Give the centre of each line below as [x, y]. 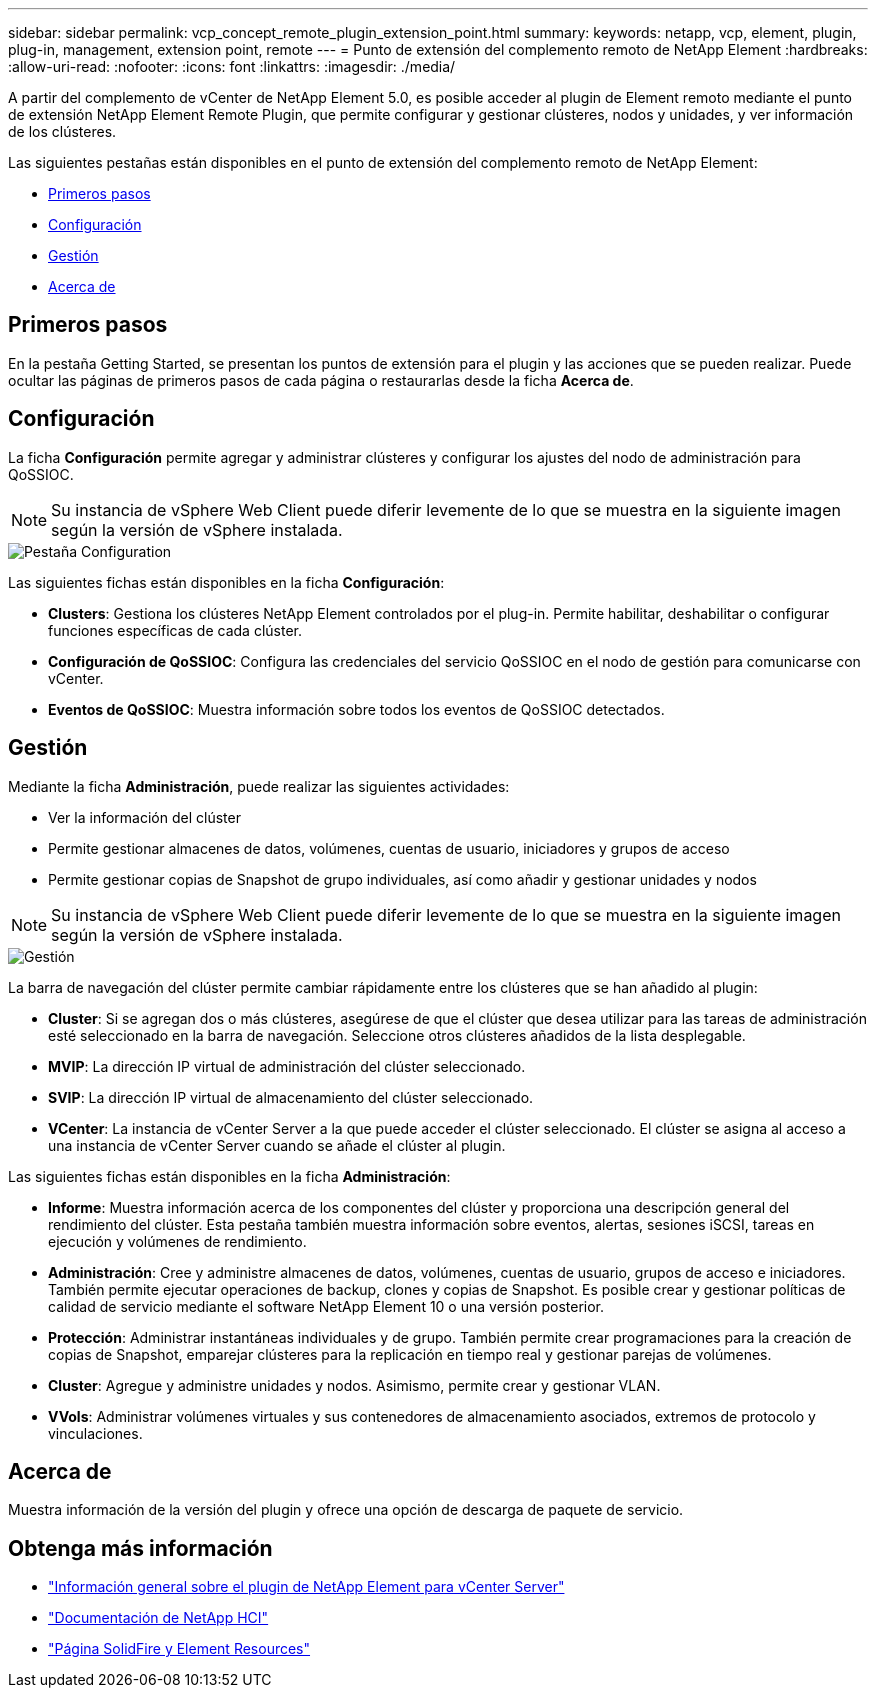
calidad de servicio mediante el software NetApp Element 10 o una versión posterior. [326, 1306]
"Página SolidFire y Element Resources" [179, 1649]
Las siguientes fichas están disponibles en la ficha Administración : [229, 1176]
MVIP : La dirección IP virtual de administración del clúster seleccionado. [287, 1066]
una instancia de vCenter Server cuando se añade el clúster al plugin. [277, 1145]
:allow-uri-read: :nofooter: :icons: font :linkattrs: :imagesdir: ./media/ [232, 66]
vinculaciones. [95, 1433]
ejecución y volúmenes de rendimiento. [177, 1241]
